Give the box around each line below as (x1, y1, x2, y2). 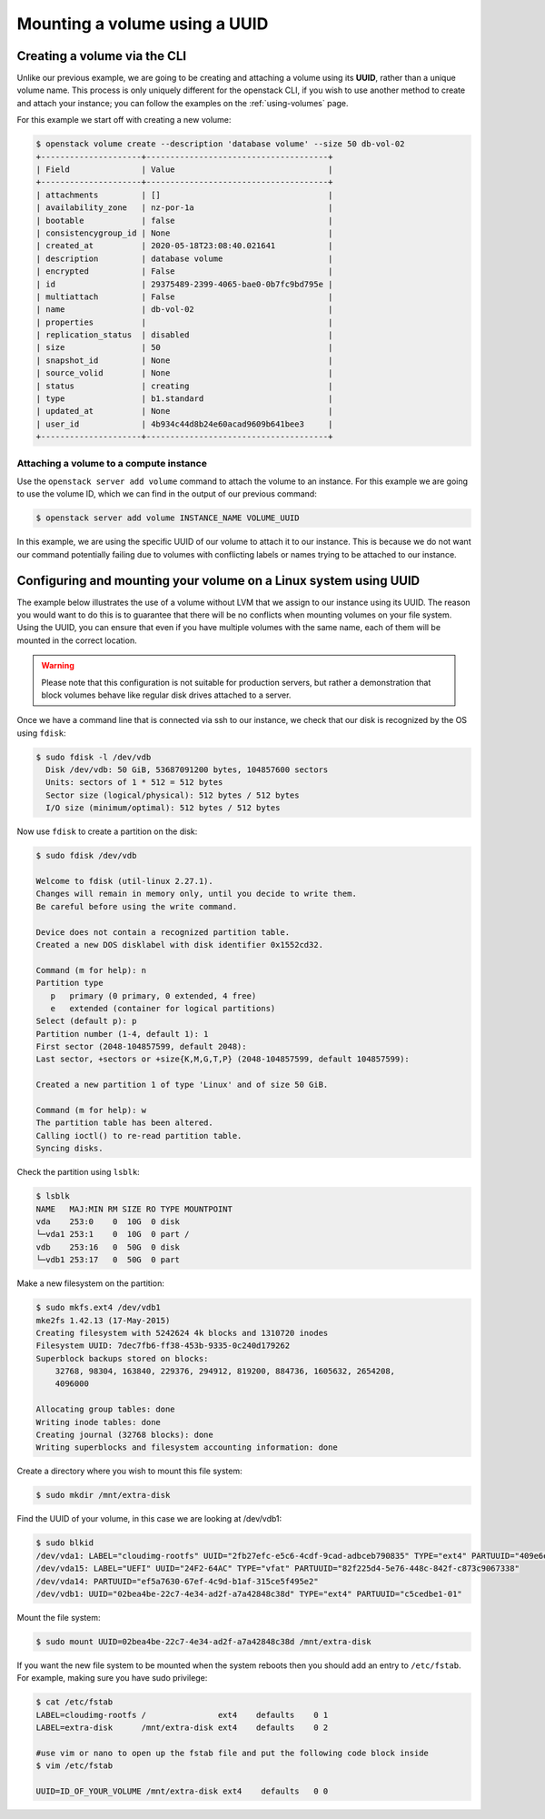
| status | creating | (35, 380, 333, 391)
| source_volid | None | (35, 368, 333, 378)
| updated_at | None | (35, 406, 333, 417)
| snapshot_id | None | (35, 355, 333, 366)
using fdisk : (16, 728, 67, 739)
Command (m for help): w (35, 1105, 147, 1116)
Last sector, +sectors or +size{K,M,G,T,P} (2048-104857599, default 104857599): (35, 1054, 411, 1064)
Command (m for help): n (35, 965, 147, 975)
